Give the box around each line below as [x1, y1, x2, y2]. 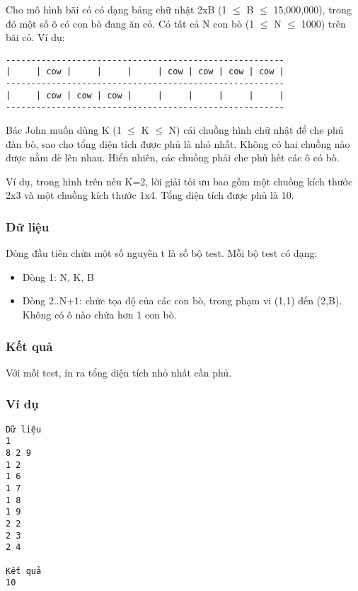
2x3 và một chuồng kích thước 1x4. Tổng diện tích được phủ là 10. [6, 188, 294, 202]
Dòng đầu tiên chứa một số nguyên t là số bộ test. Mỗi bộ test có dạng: [6, 246, 318, 260]
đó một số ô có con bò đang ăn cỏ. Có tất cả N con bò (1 [6, 16, 255, 30]
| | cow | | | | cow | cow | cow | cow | [6, 67, 284, 77]
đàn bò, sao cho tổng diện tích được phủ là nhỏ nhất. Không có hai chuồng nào [6, 136, 350, 151]
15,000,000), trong [273, 2, 352, 16]
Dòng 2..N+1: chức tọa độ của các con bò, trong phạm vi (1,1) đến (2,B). [22, 293, 342, 308]
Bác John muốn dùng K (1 [6, 122, 122, 137]
